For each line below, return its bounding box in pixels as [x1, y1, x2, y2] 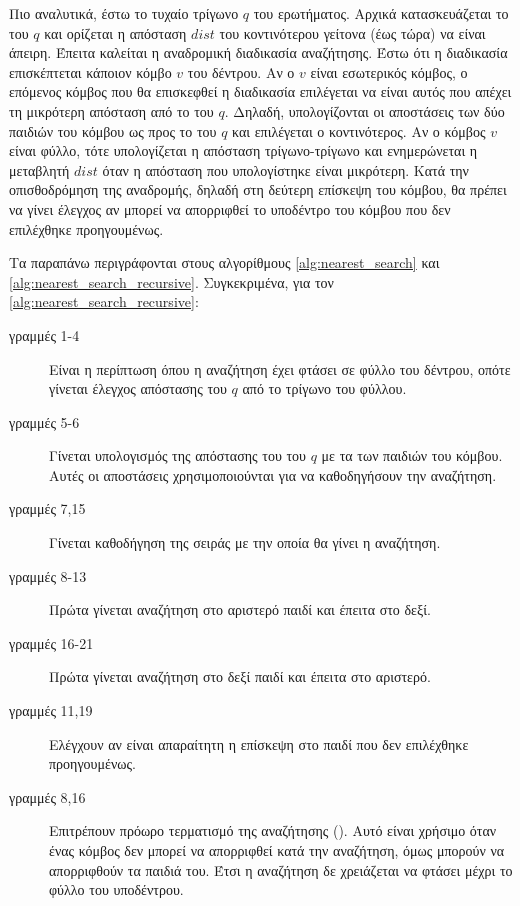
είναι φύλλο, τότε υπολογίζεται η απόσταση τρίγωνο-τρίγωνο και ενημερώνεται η [9, 140, 478, 161]
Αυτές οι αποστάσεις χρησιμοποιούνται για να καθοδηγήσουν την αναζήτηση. [49, 464, 497, 485]
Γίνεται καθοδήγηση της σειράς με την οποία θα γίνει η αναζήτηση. [49, 532, 441, 553]
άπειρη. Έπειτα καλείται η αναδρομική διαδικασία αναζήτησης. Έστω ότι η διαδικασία [9, 42, 508, 63]
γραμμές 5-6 [9, 411, 80, 432]
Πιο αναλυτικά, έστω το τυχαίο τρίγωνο [9, 3, 239, 23]
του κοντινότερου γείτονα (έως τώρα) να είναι [219, 22, 486, 43]
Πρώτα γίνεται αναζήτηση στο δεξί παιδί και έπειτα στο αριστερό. [49, 666, 431, 687]
